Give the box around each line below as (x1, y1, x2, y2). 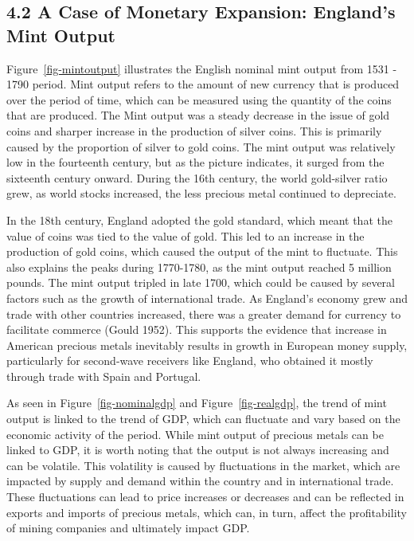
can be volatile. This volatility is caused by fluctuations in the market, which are (6, 457, 400, 473)
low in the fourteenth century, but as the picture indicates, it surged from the (6, 154, 385, 171)
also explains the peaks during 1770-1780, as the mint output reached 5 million (6, 258, 392, 275)
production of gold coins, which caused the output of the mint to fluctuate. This (6, 243, 398, 260)
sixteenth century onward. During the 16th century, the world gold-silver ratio (6, 169, 388, 186)
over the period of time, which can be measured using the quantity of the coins (6, 91, 392, 108)
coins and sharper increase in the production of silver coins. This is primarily (6, 122, 382, 139)
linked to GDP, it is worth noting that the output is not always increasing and (6, 441, 389, 458)
